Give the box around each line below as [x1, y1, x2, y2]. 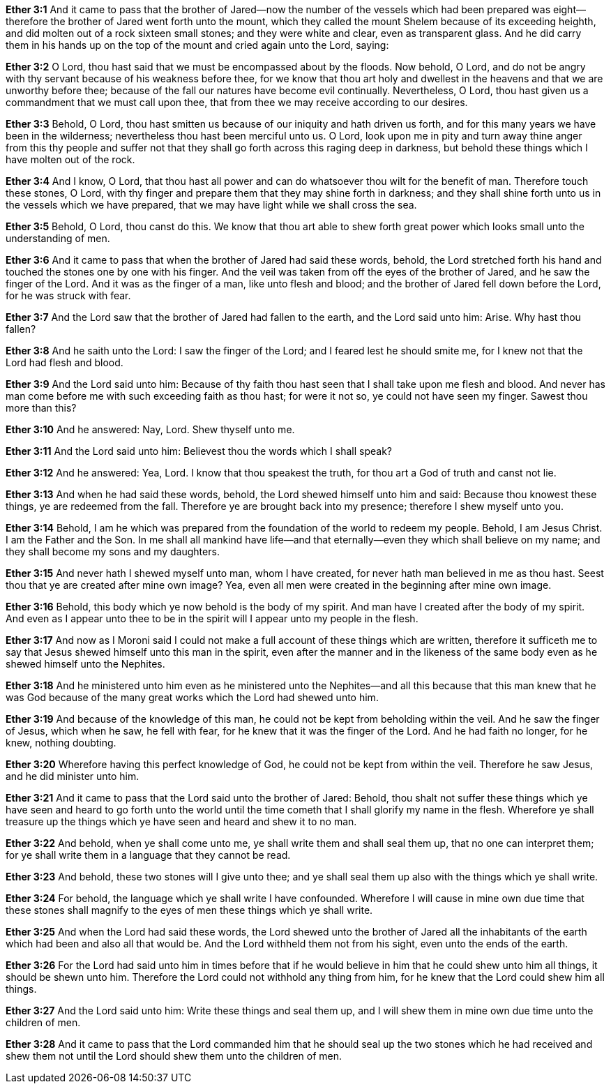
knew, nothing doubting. [6, 737, 116, 749]
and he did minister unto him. [6, 770, 139, 782]
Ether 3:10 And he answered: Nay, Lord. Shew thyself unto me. [6, 423, 295, 435]
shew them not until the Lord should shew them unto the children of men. [6, 1050, 342, 1062]
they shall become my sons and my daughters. [6, 546, 220, 557]
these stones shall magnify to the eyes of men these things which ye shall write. [6, 904, 373, 916]
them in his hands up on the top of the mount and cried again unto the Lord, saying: [6, 39, 389, 51]
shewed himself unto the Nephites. [6, 658, 165, 670]
